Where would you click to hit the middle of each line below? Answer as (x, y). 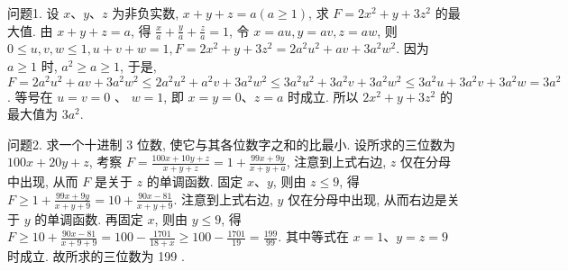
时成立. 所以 (323, 96)
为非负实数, (146, 13)
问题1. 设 (33, 13)
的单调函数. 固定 (195, 181)
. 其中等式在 (313, 236)
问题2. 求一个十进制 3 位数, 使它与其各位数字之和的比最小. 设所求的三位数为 (231, 144)
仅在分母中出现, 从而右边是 (367, 199)
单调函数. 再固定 (95, 218)
